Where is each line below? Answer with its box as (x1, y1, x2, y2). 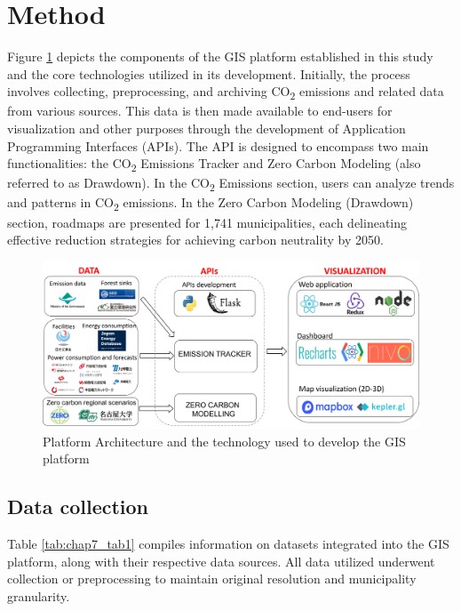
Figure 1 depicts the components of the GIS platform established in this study (7, 47, 433, 66)
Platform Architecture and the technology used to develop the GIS (43, 431, 406, 450)
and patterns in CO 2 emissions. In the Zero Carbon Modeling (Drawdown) (7, 193, 414, 214)
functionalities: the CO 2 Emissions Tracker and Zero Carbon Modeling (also (7, 154, 421, 175)
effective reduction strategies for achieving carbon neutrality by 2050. (7, 230, 384, 249)
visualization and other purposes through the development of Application (7, 119, 406, 138)
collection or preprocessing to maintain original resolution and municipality (7, 569, 417, 588)
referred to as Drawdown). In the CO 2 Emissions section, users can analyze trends (7, 173, 455, 195)
